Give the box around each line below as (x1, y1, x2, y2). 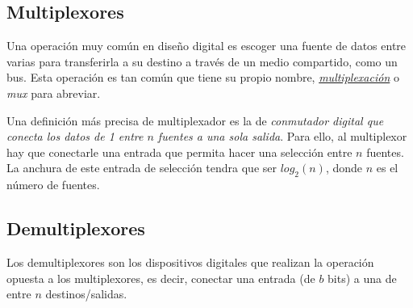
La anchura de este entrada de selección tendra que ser (6, 159, 277, 176)
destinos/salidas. (45, 285, 127, 302)
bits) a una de (327, 269, 397, 286)
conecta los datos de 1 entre (6, 128, 144, 145)
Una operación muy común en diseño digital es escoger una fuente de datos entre (6, 37, 407, 54)
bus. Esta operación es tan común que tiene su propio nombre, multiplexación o (6, 69, 399, 86)
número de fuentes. (6, 176, 100, 193)
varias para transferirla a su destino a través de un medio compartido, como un (6, 53, 398, 70)
